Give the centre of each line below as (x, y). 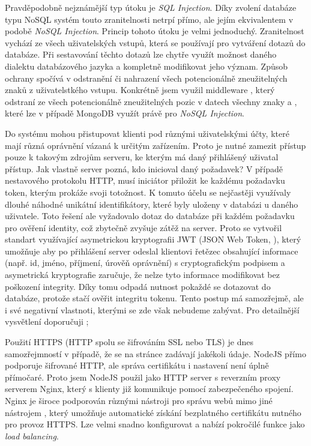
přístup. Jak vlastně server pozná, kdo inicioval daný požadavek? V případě (144, 168)
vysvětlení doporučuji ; (47, 321)
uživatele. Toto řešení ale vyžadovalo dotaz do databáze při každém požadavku (150, 216)
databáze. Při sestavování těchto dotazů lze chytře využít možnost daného (141, 54)
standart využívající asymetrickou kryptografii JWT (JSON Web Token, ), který (153, 239)
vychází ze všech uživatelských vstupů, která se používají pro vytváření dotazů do (155, 42)
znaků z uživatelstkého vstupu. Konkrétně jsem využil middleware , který (140, 90)
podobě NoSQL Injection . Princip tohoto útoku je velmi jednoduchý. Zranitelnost (155, 31)
